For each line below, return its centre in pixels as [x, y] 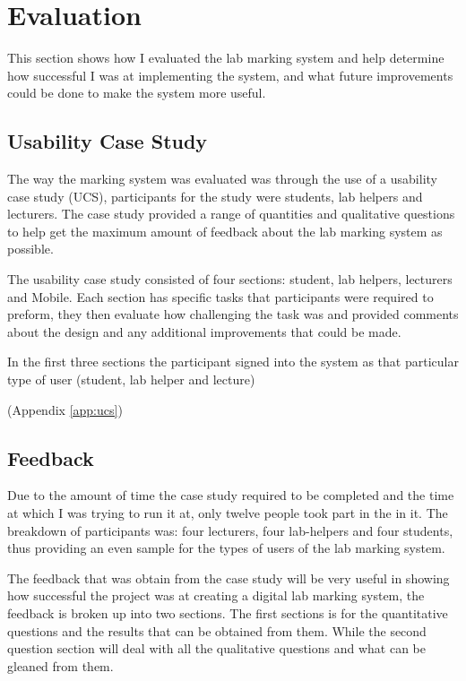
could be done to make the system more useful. [137, 93]
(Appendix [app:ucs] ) [65, 409]
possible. [30, 249]
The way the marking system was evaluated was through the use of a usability [222, 179]
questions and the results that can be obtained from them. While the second [217, 630]
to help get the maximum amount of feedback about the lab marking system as [225, 231]
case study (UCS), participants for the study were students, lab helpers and [215, 196]
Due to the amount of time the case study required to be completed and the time [231, 495]
